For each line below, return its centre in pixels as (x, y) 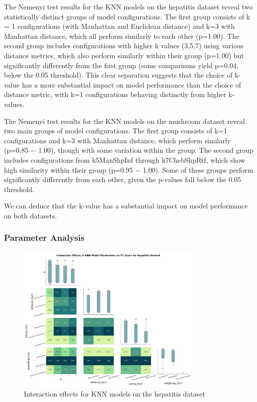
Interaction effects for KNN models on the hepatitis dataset (115, 393)
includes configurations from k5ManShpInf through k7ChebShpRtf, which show (125, 159)
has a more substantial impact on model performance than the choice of (131, 84)
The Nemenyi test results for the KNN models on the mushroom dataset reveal (125, 121)
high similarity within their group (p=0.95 (69, 169)
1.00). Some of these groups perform (198, 169)
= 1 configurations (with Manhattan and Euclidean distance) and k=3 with (120, 26)
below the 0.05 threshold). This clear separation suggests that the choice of (118, 75)
